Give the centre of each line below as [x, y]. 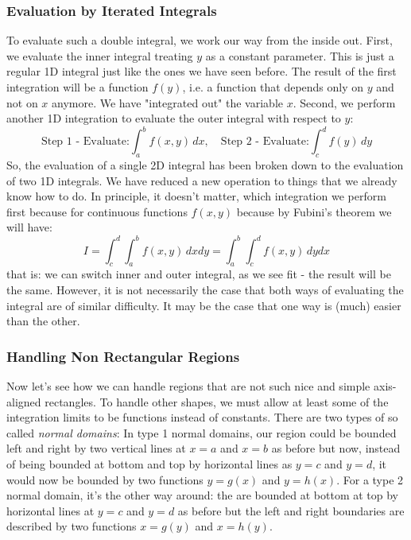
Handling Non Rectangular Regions [123, 356]
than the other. [43, 321]
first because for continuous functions [97, 211]
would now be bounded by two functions [105, 479]
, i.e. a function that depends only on [273, 87]
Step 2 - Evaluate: [265, 142]
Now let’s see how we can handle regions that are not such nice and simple [188, 385]
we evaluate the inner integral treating [100, 55]
